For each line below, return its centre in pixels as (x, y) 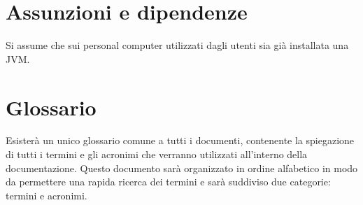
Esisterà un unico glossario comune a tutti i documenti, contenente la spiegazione (180, 140)
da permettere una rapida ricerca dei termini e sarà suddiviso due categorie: (168, 182)
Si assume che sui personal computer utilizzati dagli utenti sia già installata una (177, 45)
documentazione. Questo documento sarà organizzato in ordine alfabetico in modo (182, 168)
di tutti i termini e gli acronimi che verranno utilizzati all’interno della (157, 154)
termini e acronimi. (47, 195)
